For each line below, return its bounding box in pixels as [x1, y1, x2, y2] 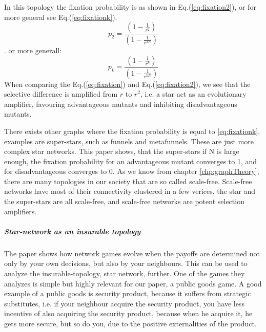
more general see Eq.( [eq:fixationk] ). [4, 11, 117, 22]
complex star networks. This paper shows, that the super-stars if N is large [4, 146, 239, 157]
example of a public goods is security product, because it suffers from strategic [4, 288, 251, 299]
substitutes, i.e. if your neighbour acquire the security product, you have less [4, 298, 244, 308]
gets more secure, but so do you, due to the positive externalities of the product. [4, 318, 257, 328]
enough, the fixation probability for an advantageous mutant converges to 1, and [4, 156, 257, 166]
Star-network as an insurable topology [4, 226, 141, 236]
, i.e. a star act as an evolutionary [140, 88, 247, 99]
